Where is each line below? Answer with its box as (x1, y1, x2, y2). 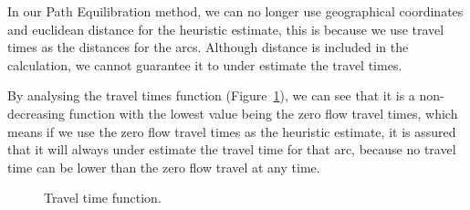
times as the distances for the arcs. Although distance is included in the (7, 37, 409, 57)
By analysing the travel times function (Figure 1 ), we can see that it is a (7, 86, 415, 105)
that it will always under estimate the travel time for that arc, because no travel (7, 140, 456, 159)
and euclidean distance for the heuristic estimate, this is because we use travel (7, 19, 444, 38)
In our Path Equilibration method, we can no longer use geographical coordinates (7, 2, 464, 20)
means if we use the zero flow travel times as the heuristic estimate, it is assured (7, 121, 456, 141)
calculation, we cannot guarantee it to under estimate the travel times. (7, 55, 402, 74)
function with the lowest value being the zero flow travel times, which (68, 103, 458, 122)
